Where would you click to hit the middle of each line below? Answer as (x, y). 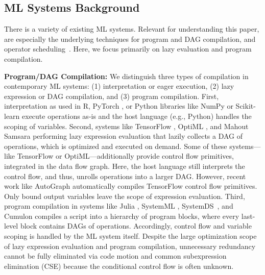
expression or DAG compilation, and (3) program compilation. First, (112, 96)
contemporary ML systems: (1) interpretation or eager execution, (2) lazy (119, 86)
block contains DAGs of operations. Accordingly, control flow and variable (136, 226)
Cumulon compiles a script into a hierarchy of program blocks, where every (122, 216)
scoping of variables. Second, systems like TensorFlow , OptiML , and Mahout (126, 126)
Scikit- (246, 106)
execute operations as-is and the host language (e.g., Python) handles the (137, 116)
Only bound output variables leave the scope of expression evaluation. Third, (125, 196)
